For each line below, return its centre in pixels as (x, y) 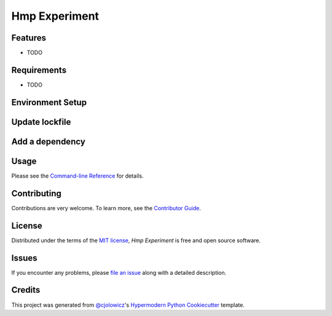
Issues (24, 258)
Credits (26, 290)
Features (29, 38)
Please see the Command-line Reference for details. (77, 176)
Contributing (36, 193)
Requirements (39, 70)
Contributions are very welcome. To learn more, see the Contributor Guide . (106, 208)
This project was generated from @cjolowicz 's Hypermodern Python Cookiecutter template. (128, 305)
